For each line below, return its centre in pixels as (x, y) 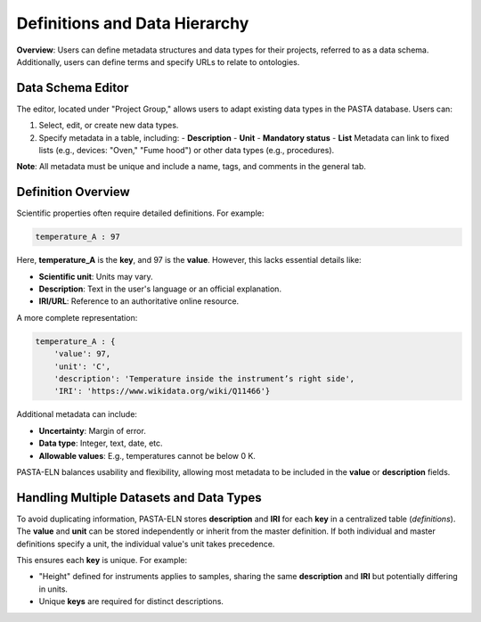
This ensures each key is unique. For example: (102, 561)
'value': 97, (82, 354)
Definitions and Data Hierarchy (133, 23)
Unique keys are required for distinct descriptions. (131, 602)
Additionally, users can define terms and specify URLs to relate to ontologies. (158, 61)
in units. (53, 589)
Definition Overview (73, 192)
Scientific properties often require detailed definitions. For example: (140, 213)
